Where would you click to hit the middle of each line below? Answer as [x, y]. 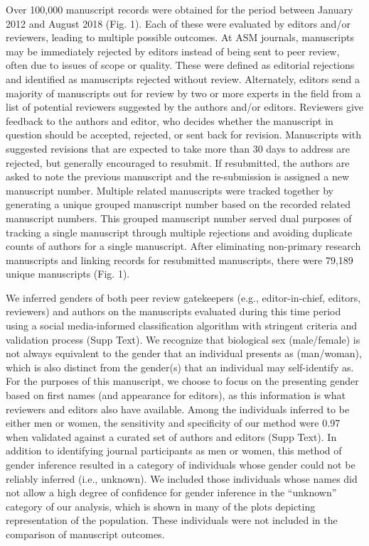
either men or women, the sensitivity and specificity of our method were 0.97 [173, 423]
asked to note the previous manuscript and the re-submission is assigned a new [177, 176]
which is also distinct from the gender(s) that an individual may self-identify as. [180, 367]
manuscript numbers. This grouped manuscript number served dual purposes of [179, 218]
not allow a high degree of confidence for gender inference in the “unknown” [171, 492]
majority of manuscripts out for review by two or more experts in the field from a [183, 93]
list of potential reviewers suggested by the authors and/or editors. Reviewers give [184, 107]
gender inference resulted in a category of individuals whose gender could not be [181, 464]
